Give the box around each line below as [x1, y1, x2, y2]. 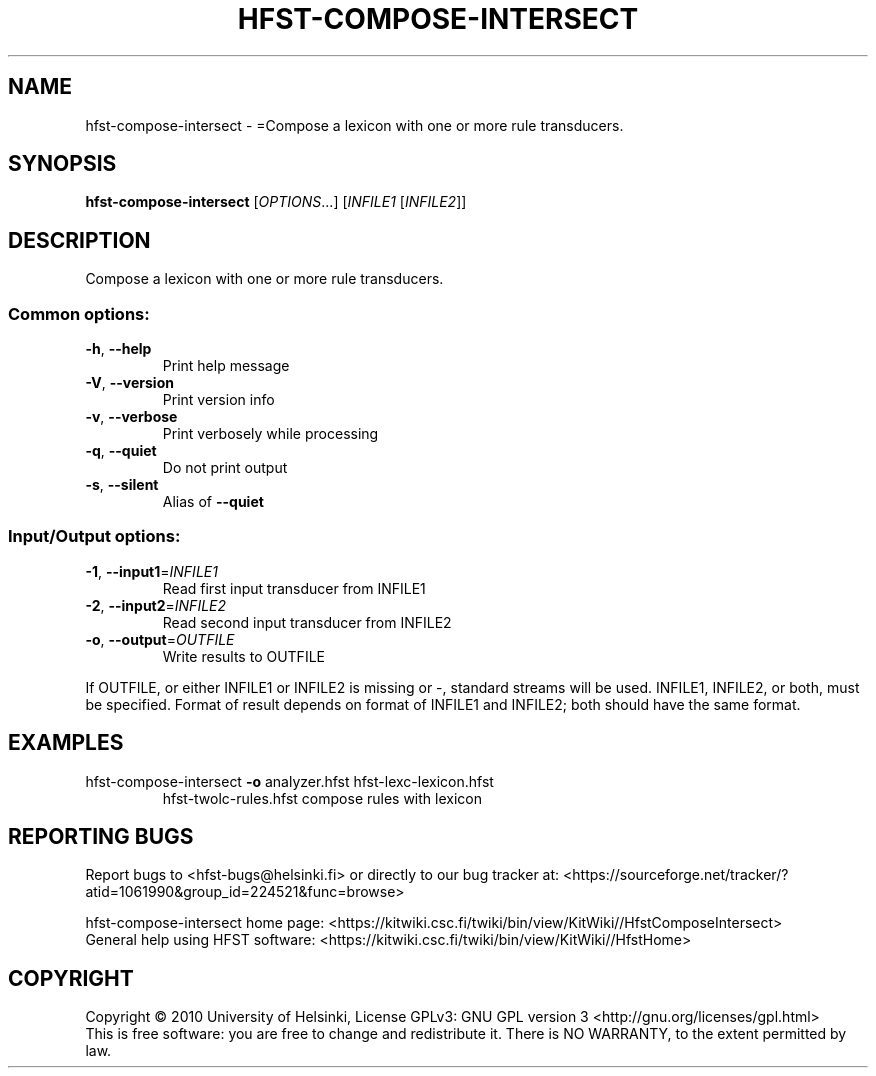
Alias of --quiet [162, 493, 264, 511]
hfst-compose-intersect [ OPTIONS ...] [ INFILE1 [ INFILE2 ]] [85, 193, 467, 211]
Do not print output [162, 459, 288, 477]
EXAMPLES [8, 730, 124, 756]
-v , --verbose [85, 408, 178, 426]
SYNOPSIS [8, 151, 117, 177]
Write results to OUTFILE [162, 647, 325, 665]
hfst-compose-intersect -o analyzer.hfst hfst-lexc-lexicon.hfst [85, 772, 494, 790]
